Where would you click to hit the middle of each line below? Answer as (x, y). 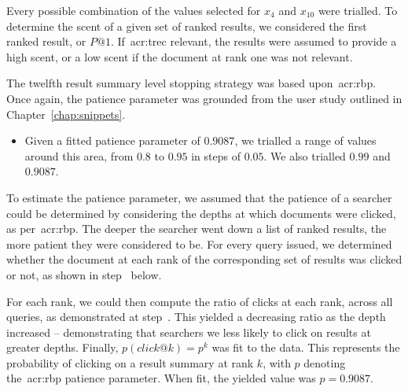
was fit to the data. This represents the (306, 347)
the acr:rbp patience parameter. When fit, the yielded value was (161, 378)
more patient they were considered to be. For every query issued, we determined (199, 243)
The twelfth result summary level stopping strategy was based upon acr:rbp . (191, 83)
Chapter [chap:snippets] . (66, 114)
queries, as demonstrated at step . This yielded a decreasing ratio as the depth (196, 317)
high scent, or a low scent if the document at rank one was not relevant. (180, 56)
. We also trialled (305, 155)
